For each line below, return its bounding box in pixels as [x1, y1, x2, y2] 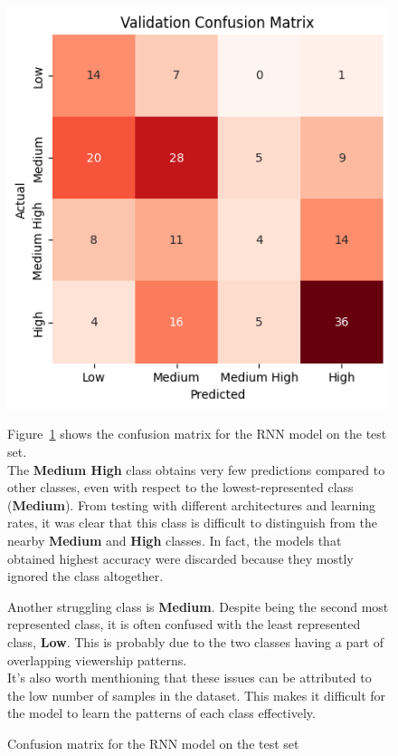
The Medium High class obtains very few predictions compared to [7, 460, 385, 479]
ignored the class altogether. [7, 567, 164, 586]
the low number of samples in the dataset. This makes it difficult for [7, 685, 386, 704]
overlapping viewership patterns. [7, 650, 187, 669]
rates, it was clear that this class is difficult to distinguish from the [7, 513, 378, 532]
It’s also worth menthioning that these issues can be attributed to [7, 668, 372, 687]
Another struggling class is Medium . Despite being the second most [7, 596, 389, 615]
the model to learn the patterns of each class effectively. [7, 703, 316, 722]
